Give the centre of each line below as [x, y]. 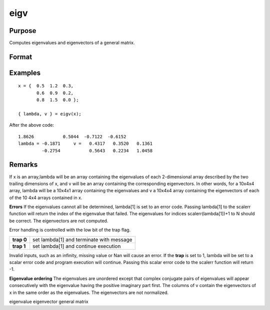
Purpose [23, 31]
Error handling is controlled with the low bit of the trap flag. [70, 230]
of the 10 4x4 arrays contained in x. [46, 198]
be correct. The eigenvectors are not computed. [59, 221]
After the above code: [32, 125]
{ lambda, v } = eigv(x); [50, 114]
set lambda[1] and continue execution [77, 246]
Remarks [23, 165]
